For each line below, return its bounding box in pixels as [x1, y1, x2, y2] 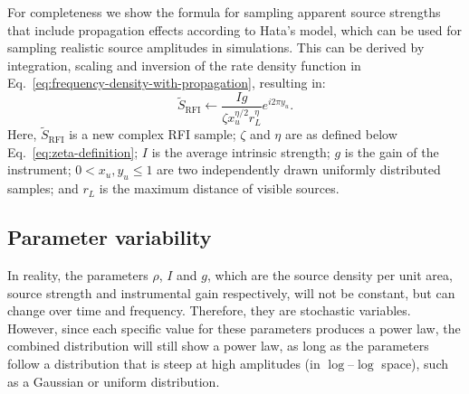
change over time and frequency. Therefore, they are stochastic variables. [7, 301, 411, 320]
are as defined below [284, 125, 397, 144]
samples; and [7, 179, 79, 198]
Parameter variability [7, 223, 212, 251]
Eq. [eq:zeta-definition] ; [7, 142, 139, 161]
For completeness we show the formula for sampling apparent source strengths [7, 3, 441, 21]
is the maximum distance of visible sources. [99, 179, 340, 198]
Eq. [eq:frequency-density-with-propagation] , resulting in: [7, 73, 326, 92]
